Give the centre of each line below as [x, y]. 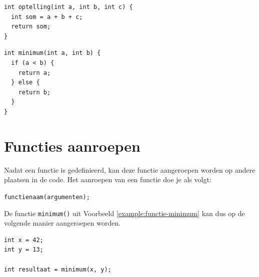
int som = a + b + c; [47, 17]
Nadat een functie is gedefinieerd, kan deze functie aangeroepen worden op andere [130, 169]
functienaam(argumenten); [47, 197]
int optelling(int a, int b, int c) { [68, 7]
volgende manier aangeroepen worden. [62, 223]
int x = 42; [24, 240]
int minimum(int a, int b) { [52, 53]
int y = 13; [24, 250]
